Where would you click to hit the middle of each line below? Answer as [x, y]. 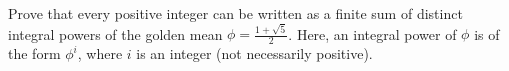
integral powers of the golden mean [115, 33]
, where [100, 53]
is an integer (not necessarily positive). [254, 53]
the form [34, 53]
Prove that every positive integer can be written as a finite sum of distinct [235, 13]
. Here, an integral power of [372, 33]
